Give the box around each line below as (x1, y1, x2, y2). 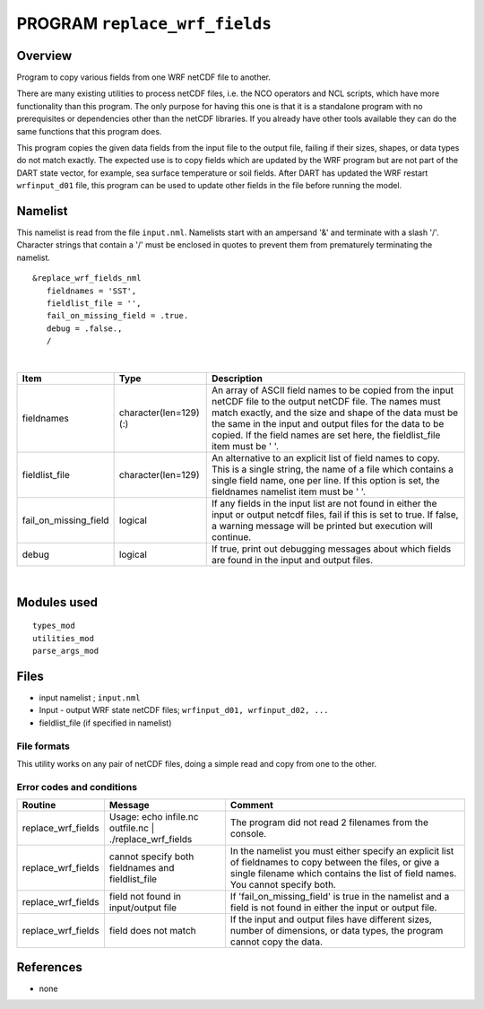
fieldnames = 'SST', (46, 285, 137, 296)
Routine (22, 799, 56, 812)
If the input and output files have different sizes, (229, 913, 432, 926)
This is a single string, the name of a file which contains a (211, 463, 454, 475)
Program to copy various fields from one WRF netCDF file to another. (16, 72, 271, 83)
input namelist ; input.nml (39, 692, 141, 703)
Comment (229, 799, 273, 812)
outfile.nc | (108, 822, 155, 834)
